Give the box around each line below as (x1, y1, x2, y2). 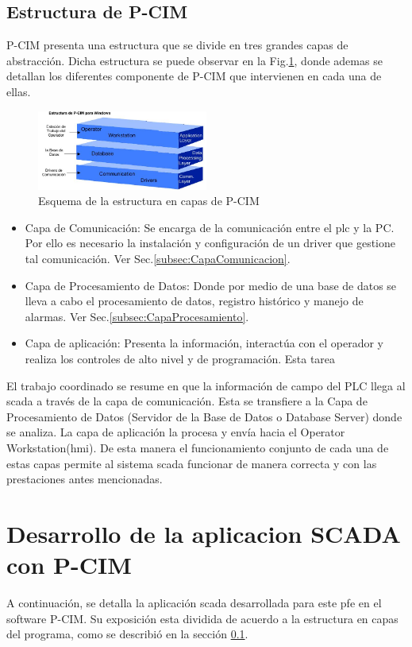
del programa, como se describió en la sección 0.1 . (6, 626, 248, 642)
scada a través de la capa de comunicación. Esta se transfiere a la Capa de (6, 393, 368, 409)
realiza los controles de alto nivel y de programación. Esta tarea (25, 351, 336, 367)
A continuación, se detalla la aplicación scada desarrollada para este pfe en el (6, 595, 382, 611)
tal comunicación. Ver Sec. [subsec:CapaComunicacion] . (25, 250, 291, 267)
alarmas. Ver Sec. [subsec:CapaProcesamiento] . (25, 308, 249, 324)
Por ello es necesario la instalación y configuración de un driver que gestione (25, 234, 395, 251)
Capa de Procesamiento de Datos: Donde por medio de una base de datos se (25, 277, 397, 293)
